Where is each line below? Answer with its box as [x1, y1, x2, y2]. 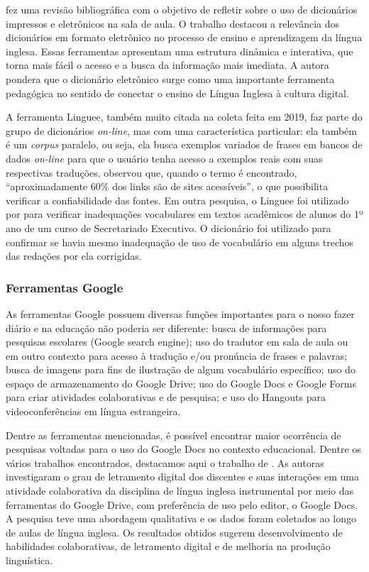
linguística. [6, 553, 53, 567]
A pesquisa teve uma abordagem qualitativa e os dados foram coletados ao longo [6, 511, 356, 526]
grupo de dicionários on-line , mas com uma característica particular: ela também [6, 123, 357, 138]
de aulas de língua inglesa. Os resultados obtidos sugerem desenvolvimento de [6, 524, 343, 539]
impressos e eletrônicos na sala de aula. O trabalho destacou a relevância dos [6, 16, 340, 31]
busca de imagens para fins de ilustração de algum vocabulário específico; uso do [6, 362, 356, 377]
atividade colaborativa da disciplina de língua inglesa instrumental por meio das [6, 483, 354, 498]
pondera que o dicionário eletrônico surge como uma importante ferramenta [6, 71, 335, 86]
